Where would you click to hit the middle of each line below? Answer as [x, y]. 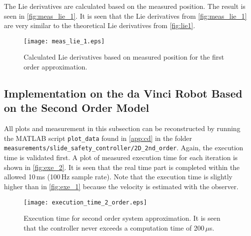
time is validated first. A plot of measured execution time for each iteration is [121, 157]
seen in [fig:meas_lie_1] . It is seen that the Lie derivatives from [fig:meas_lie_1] [125, 16]
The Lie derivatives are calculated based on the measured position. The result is [125, 6]
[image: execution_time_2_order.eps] [85, 202]
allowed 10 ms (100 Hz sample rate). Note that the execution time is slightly [118, 177]
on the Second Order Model [77, 108]
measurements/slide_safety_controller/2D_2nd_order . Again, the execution [124, 148]
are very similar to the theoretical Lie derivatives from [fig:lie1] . [100, 25]
